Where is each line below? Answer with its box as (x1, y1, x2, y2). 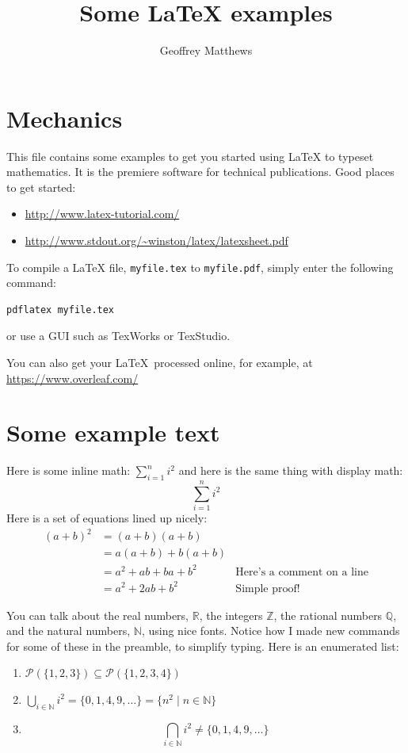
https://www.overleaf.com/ (6, 369, 139, 386)
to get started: (6, 178, 76, 195)
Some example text (6, 416, 220, 449)
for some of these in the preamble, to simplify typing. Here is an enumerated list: (6, 637, 399, 654)
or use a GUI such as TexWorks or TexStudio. (6, 327, 231, 344)
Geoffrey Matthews (159, 42, 253, 59)
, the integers (199, 606, 263, 623)
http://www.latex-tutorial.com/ (25, 205, 180, 222)
